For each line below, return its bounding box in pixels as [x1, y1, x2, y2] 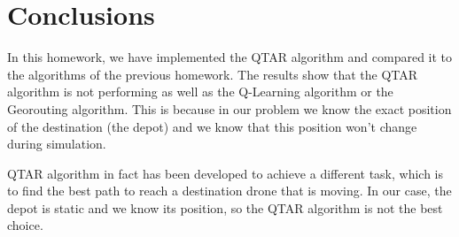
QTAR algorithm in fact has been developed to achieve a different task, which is [7, 164, 444, 182]
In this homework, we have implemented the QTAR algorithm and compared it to [7, 48, 453, 66]
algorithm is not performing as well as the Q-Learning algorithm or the [7, 82, 393, 101]
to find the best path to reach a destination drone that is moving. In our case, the [7, 181, 452, 200]
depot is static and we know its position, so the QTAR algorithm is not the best [7, 198, 443, 217]
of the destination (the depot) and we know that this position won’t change [7, 117, 417, 135]
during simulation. [7, 134, 106, 153]
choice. [7, 216, 43, 234]
